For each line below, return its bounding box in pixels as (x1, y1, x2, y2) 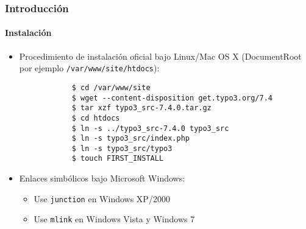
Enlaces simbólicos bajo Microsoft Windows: (19, 172, 185, 185)
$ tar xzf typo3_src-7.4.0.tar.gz (71, 104, 212, 113)
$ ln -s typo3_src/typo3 (71, 144, 173, 153)
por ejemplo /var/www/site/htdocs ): (19, 62, 160, 74)
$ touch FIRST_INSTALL (71, 154, 164, 163)
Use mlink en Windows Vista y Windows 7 (34, 213, 195, 225)
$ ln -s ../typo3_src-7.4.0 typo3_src (71, 124, 229, 133)
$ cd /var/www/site (71, 83, 151, 92)
